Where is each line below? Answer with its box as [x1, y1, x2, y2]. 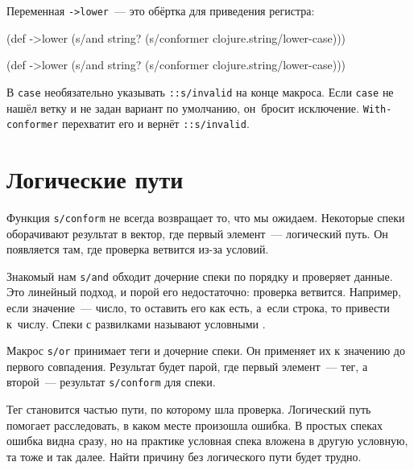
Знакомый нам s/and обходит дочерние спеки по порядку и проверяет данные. [6, 267, 393, 284]
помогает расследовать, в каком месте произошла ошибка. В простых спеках [6, 416, 383, 433]
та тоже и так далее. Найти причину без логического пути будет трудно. [6, 447, 362, 464]
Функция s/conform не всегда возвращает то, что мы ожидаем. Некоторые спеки [6, 208, 405, 225]
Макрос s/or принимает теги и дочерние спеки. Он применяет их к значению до [6, 342, 405, 359]
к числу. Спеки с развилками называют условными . [6, 315, 266, 332]
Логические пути [6, 163, 184, 195]
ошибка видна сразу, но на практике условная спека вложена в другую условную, [6, 432, 408, 449]
